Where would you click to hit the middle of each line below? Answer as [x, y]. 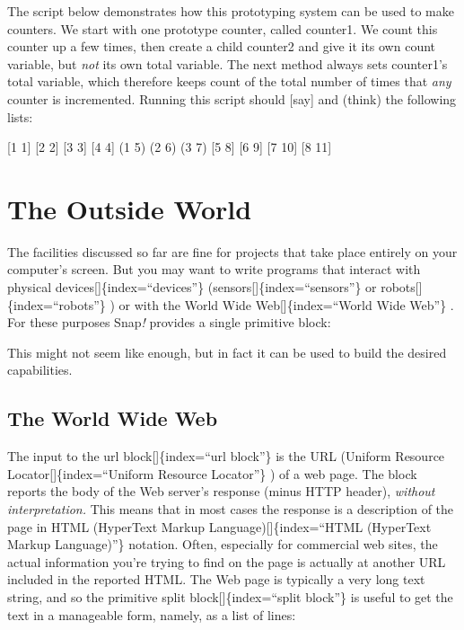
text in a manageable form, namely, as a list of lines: [152, 614]
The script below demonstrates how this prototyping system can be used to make [231, 11]
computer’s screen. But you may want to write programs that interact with [214, 269]
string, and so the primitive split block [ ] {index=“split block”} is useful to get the [230, 596]
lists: [20, 116]
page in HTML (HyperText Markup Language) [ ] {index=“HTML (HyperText [219, 526]
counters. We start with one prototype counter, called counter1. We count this [223, 28]
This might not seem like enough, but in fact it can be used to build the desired [227, 352]
